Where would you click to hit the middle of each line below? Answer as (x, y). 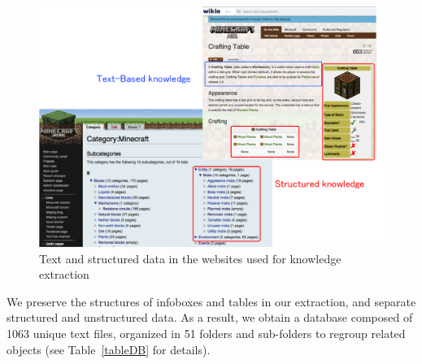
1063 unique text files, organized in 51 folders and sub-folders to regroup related (206, 334)
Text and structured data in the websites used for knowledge (190, 258)
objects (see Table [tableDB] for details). (109, 349)
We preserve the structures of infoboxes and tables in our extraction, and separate (211, 301)
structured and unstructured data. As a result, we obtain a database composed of (210, 317)
